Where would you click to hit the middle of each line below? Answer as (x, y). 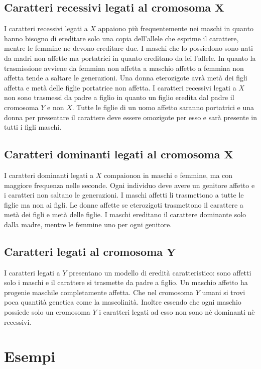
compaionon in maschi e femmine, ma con (168, 175)
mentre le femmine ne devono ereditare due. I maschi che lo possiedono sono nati (128, 48)
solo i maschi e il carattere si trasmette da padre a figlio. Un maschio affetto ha (126, 282)
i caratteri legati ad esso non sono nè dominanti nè (177, 312)
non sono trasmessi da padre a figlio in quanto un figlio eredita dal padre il (119, 97)
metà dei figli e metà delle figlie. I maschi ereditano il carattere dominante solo (125, 214)
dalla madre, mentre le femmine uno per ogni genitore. (88, 224)
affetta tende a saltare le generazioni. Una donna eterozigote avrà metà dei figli (126, 78)
